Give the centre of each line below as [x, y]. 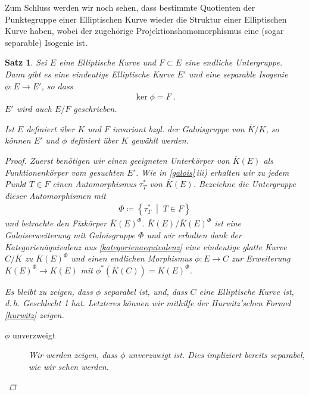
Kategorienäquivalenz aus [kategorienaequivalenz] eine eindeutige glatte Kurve [146, 246]
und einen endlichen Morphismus [132, 258]
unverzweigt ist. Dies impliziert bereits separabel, [216, 355]
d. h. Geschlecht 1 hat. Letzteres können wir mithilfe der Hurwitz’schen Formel [148, 303]
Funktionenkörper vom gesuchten [65, 172]
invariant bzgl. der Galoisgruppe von [178, 128]
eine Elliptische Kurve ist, [246, 291]
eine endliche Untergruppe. [233, 62]
